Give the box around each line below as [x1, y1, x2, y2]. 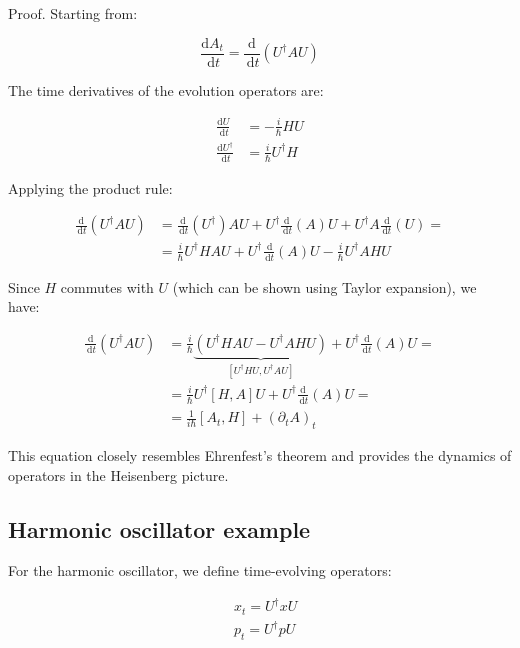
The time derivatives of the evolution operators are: [8, 79, 324, 100]
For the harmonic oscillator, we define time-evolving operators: [8, 560, 392, 581]
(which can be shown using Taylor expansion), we [172, 276, 477, 297]
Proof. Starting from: [8, 3, 138, 23]
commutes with [60, 276, 154, 297]
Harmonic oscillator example [8, 513, 311, 544]
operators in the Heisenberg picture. [8, 464, 229, 485]
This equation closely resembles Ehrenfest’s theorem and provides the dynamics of [8, 444, 512, 465]
